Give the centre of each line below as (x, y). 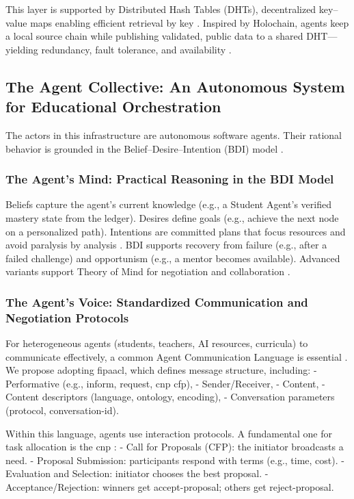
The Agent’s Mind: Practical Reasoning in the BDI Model (170, 179)
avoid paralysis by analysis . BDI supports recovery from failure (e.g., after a (166, 245)
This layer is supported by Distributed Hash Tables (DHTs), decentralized (161, 9)
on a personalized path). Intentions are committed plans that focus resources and (176, 231)
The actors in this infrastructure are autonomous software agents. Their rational (174, 135)
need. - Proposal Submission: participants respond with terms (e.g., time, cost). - (175, 460)
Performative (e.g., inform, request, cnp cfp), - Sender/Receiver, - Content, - (165, 383)
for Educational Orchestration (113, 106)
